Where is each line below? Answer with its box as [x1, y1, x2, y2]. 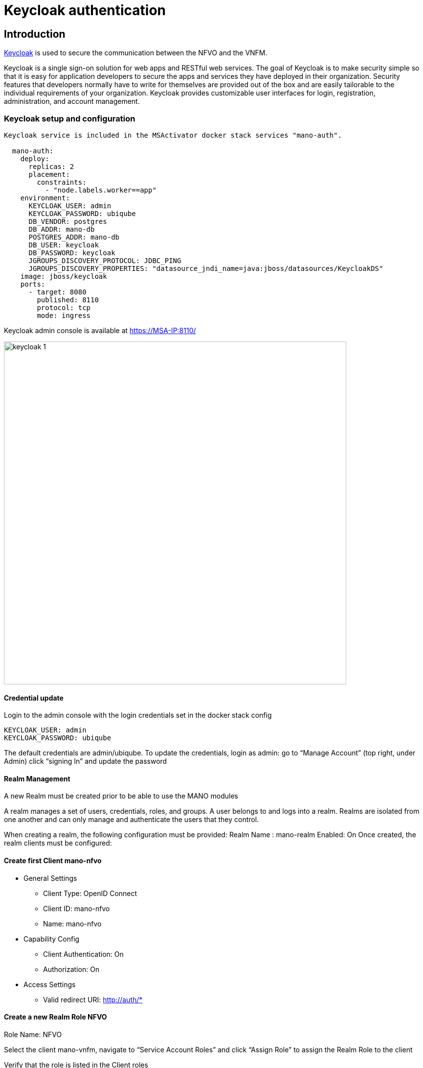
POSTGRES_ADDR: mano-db [28, 233, 120, 241]
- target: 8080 [28, 288, 87, 296]
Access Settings [23, 980, 76, 989]
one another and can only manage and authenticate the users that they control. [4, 815, 259, 824]
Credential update [4, 693, 64, 702]
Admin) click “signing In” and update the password [4, 757, 167, 766]
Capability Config [23, 934, 80, 943]
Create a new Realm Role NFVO [4, 1013, 107, 1021]
